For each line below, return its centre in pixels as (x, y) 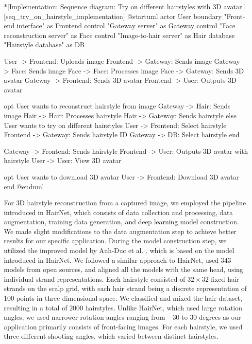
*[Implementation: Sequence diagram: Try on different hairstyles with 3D (113, 6)
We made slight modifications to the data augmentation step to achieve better (120, 231)
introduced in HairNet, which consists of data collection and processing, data (118, 212)
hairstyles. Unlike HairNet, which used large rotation (164, 307)
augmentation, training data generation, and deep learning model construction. (122, 222)
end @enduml (24, 186)
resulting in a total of (36, 307)
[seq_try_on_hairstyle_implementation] (65, 16)
